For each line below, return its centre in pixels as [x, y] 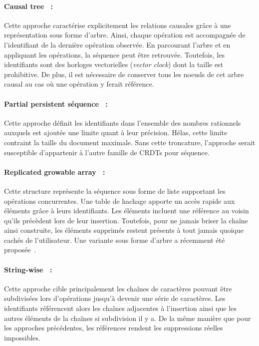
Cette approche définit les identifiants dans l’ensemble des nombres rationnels [123, 122]
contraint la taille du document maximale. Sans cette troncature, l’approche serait [130, 142]
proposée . [20, 250]
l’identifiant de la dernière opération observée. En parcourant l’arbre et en [117, 44]
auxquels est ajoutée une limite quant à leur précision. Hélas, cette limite [116, 132]
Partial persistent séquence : [56, 103]
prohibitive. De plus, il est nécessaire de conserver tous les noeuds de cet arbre [124, 74]
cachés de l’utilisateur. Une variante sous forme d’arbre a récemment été [115, 240]
